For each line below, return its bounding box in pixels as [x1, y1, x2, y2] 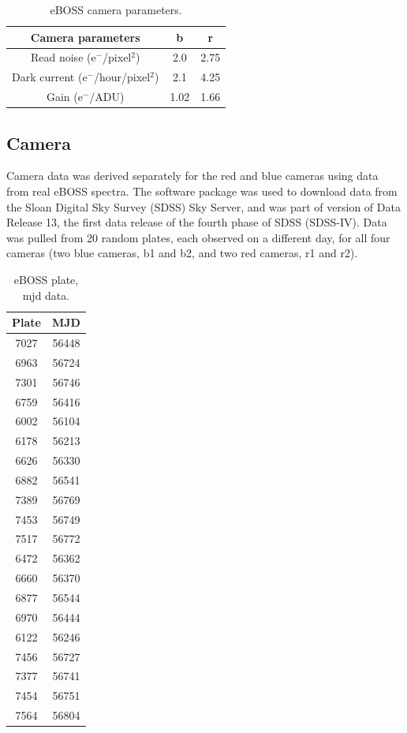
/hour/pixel [94, 69, 151, 85]
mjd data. [22, 286, 70, 303]
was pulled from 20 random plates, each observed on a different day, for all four [6, 229, 390, 245]
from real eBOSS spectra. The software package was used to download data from [6, 183, 398, 200]
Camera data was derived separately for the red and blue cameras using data [6, 167, 379, 184]
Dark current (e [12, 69, 88, 85]
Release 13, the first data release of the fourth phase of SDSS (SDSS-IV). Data [6, 214, 387, 230]
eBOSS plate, [13, 271, 79, 287]
